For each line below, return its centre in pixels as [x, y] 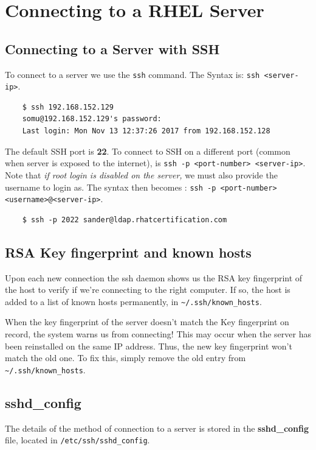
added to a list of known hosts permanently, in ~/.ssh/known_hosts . [133, 301]
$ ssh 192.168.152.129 [68, 107]
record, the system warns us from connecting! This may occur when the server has [158, 334]
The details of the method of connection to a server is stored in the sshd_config [157, 428]
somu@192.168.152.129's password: [92, 119]
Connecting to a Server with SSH [112, 48]
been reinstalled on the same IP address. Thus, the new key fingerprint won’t [149, 346]
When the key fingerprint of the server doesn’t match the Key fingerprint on [147, 322]
